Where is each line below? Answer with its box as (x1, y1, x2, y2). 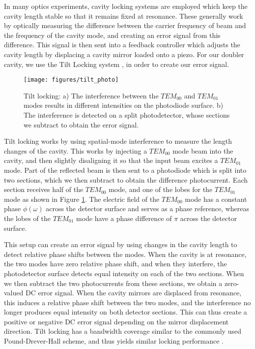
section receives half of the (4, 184, 84, 194)
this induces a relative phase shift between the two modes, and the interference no (4, 297, 251, 307)
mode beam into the (172, 145, 233, 156)
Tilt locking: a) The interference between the (24, 90, 159, 100)
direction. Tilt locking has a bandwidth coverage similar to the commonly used (4, 326, 241, 336)
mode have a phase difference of (76, 213, 172, 223)
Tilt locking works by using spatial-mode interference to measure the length (4, 136, 232, 146)
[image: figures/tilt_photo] (24, 76, 119, 84)
